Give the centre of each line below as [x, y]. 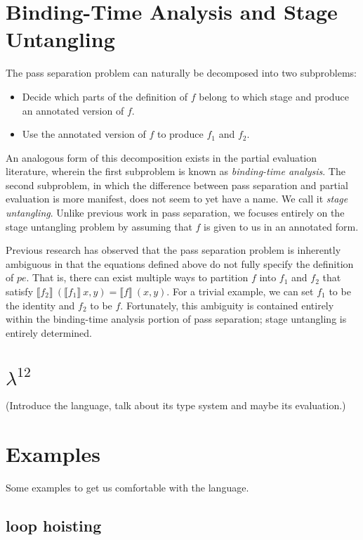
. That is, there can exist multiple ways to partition [137, 277]
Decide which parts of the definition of [105, 96]
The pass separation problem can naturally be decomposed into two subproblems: [181, 73]
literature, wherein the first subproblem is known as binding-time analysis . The [176, 171]
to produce [180, 134]
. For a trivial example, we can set [240, 291]
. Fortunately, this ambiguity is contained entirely [227, 305]
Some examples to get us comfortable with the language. [127, 488]
